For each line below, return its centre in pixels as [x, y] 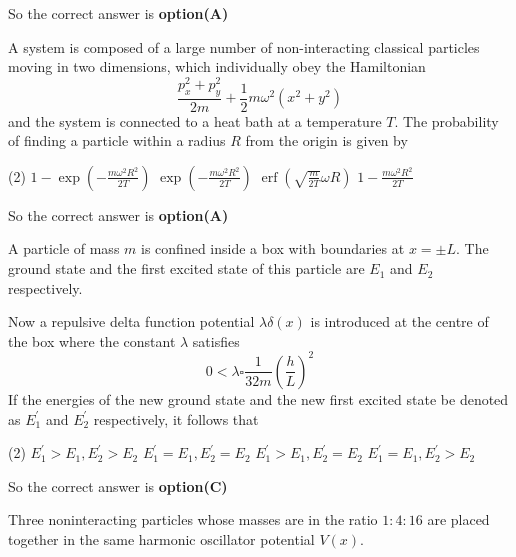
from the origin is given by [326, 140]
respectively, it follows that [176, 418]
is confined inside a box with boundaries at [273, 248]
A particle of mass [64, 248]
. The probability [446, 120]
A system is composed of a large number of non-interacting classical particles [244, 46]
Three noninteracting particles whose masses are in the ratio [193, 519]
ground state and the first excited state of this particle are [186, 268]
